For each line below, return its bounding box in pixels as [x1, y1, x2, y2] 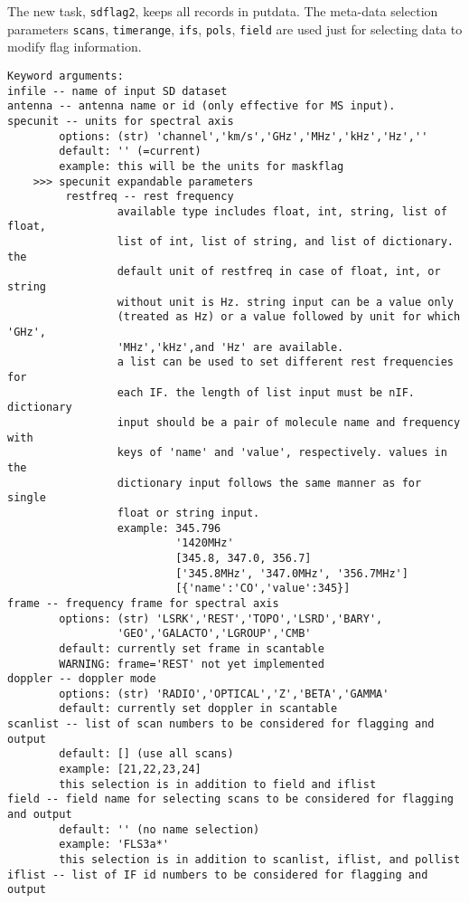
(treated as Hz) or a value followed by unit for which [117, 310, 461, 324]
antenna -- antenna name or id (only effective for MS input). [7, 100, 396, 113]
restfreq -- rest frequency [65, 190, 234, 204]
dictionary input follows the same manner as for [117, 476, 422, 490]
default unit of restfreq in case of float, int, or [117, 265, 441, 279]
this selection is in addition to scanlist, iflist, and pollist [59, 853, 461, 867]
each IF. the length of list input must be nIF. [117, 385, 416, 399]
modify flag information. [7, 37, 142, 56]
